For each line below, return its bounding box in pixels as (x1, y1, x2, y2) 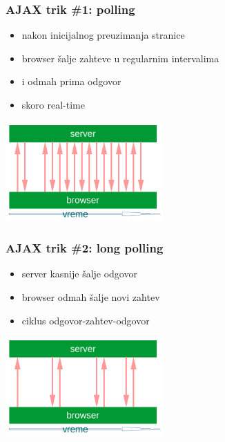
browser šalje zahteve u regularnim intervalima (21, 50, 219, 65)
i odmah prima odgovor (21, 74, 121, 89)
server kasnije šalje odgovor (21, 266, 137, 281)
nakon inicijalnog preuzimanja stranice (21, 28, 185, 42)
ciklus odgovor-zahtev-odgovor (21, 313, 150, 327)
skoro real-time (21, 98, 85, 111)
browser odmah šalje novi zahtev (21, 289, 160, 304)
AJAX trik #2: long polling (6, 239, 164, 257)
